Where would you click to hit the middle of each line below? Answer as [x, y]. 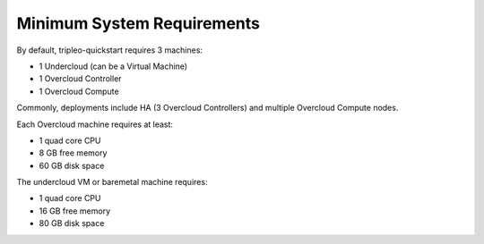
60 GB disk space [72, 165]
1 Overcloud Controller [80, 79]
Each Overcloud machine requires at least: [95, 124]
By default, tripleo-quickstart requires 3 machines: [110, 50]
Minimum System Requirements [138, 23]
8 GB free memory [73, 153]
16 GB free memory [75, 211]
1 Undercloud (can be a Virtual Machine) [113, 66]
